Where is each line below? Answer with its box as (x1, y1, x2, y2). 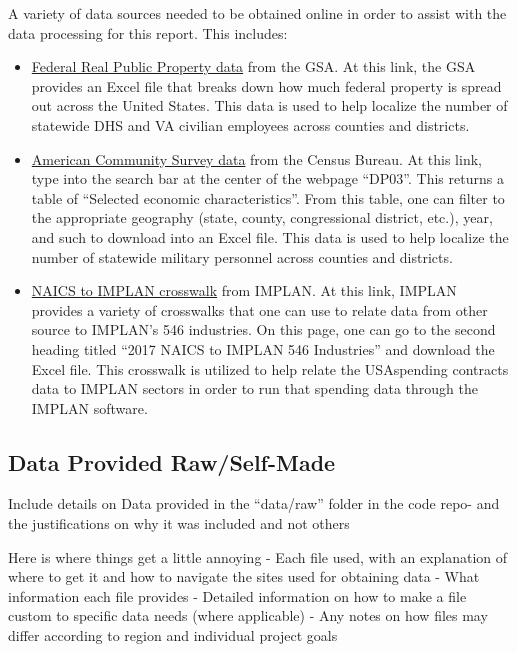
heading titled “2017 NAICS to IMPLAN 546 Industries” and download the (31, 338, 495, 359)
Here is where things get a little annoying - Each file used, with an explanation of (8, 546, 508, 567)
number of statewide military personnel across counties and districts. (31, 246, 453, 267)
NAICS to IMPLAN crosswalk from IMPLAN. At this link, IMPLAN (31, 280, 457, 301)
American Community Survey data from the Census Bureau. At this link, (31, 148, 482, 169)
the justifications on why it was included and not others (8, 513, 350, 534)
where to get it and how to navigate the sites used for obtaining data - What (8, 566, 480, 587)
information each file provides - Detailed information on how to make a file (8, 585, 467, 606)
